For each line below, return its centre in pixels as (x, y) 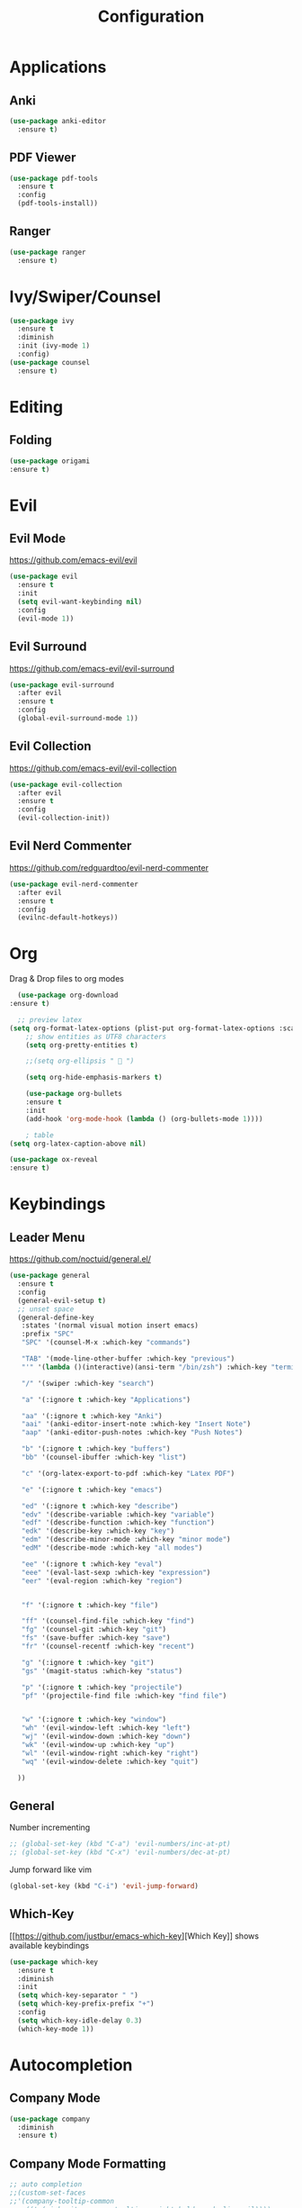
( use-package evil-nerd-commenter (74, 884)
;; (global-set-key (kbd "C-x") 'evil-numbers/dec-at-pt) (120, 1852)
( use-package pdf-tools (54, 178)
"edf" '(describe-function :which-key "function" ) (118, 1523)
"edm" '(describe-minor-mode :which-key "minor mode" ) (126, 1540)
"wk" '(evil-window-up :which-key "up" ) (98, 1745)
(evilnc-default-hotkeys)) (68, 918)
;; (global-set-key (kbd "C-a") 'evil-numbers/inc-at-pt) (120, 1844)
